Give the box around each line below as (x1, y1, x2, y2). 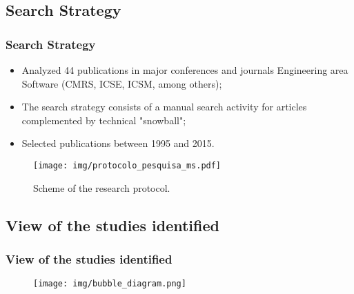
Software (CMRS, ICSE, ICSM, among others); (21, 76, 222, 90)
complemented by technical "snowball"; (21, 112, 186, 127)
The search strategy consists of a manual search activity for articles (21, 99, 307, 114)
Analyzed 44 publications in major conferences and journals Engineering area (21, 63, 348, 77)
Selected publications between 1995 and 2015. (21, 136, 215, 150)
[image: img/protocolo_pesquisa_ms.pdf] (33, 160, 222, 170)
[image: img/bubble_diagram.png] (33, 279, 186, 289)
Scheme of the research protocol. (33, 180, 170, 195)
